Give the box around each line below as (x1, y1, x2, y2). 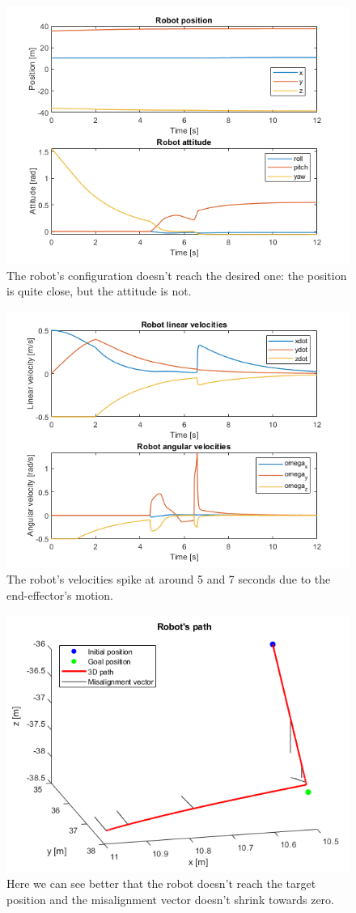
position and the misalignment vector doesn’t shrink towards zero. (6, 890, 334, 907)
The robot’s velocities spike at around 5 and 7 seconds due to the (6, 571, 331, 588)
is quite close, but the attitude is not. (6, 282, 192, 299)
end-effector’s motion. (6, 586, 113, 603)
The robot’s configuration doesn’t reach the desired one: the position (6, 266, 347, 283)
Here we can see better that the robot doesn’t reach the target (6, 875, 316, 892)
